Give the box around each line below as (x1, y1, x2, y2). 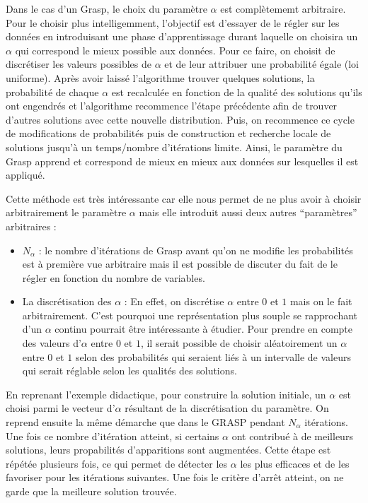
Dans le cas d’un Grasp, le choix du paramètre (6, 1, 207, 16)
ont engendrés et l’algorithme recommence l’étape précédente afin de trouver (6, 98, 338, 113)
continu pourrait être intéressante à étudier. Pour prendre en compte (54, 321, 353, 336)
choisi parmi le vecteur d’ (6, 401, 115, 415)
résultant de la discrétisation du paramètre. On (125, 401, 329, 415)
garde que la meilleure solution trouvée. (6, 484, 177, 498)
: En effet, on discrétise (124, 294, 224, 309)
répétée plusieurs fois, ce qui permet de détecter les (6, 456, 228, 471)
